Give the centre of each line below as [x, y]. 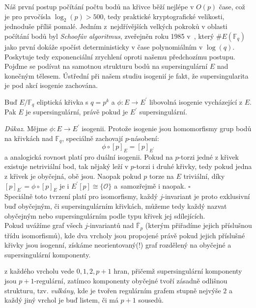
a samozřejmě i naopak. [150, 185]
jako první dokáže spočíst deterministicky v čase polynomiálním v [104, 46]
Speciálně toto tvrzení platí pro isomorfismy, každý [81, 196]
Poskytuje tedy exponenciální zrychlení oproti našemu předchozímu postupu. [120, 56]
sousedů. [151, 300]
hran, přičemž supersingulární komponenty [178, 271]
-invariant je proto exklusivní [206, 196]
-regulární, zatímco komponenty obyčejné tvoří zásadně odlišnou [131, 281]
